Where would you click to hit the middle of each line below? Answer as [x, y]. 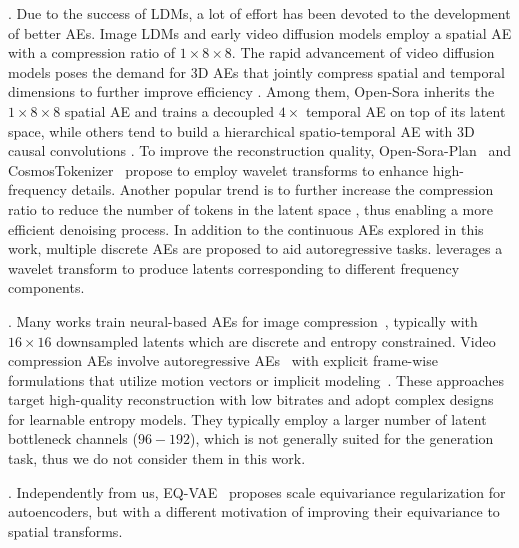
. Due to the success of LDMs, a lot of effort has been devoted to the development [259, 13]
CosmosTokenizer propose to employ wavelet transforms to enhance [218, 169]
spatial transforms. [65, 530]
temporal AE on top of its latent [405, 110]
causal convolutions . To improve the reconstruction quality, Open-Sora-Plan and [260, 150]
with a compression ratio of [92, 52]
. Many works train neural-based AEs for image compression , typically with [243, 320]
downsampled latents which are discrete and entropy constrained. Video [276, 340]
